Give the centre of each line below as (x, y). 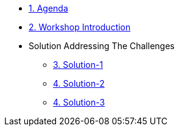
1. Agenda (48, 8)
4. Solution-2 (79, 83)
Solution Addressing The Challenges (102, 46)
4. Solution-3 (79, 102)
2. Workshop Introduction (80, 27)
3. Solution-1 (78, 65)
